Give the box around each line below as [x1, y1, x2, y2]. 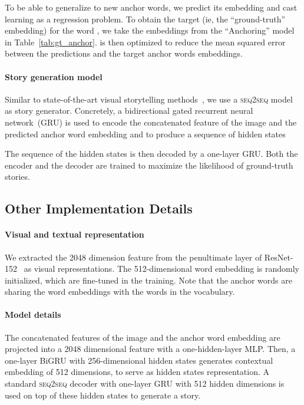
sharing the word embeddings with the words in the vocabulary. [5, 285, 235, 298]
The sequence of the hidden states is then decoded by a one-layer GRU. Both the [5, 147, 298, 160]
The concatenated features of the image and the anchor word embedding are [5, 331, 280, 343]
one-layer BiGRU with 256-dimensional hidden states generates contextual [5, 354, 273, 366]
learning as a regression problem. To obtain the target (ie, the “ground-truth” [5, 12, 286, 25]
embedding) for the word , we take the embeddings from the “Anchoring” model [5, 24, 295, 37]
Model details [5, 308, 61, 321]
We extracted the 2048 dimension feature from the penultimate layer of [5, 251, 262, 263]
